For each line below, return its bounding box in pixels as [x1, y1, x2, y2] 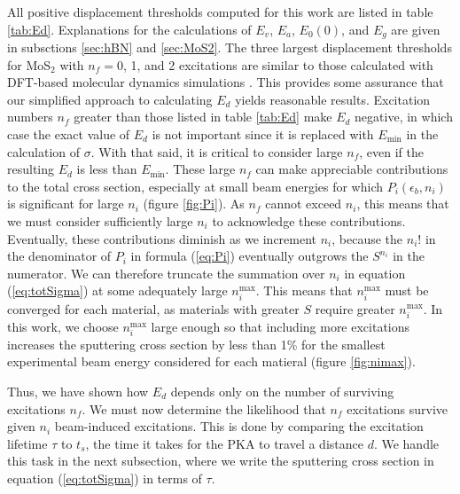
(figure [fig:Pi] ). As [143, 194, 245, 213]
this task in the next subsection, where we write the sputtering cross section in [7, 451, 434, 470]
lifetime [7, 434, 48, 452]
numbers [7, 107, 53, 126]
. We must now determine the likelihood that [82, 399, 326, 418]
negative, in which [355, 107, 453, 126]
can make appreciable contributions [255, 160, 448, 178]
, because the [331, 229, 403, 247]
